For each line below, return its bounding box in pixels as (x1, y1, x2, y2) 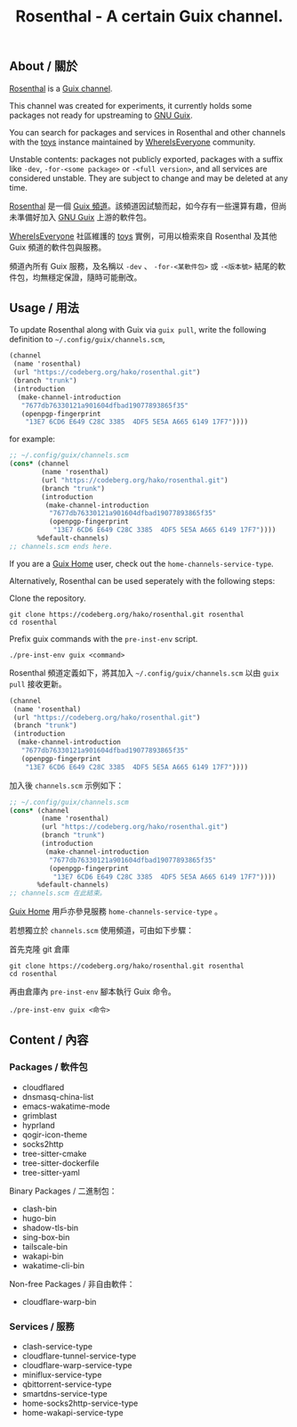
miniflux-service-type (21, 1370, 102, 1381)
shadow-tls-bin (21, 1222, 78, 1233)
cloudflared (21, 1081, 65, 1093)
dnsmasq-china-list (21, 1091, 94, 1102)
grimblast (21, 1110, 58, 1120)
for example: (9, 434, 56, 445)
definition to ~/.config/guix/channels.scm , (9, 334, 165, 345)
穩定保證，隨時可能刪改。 (47, 272, 142, 283)
